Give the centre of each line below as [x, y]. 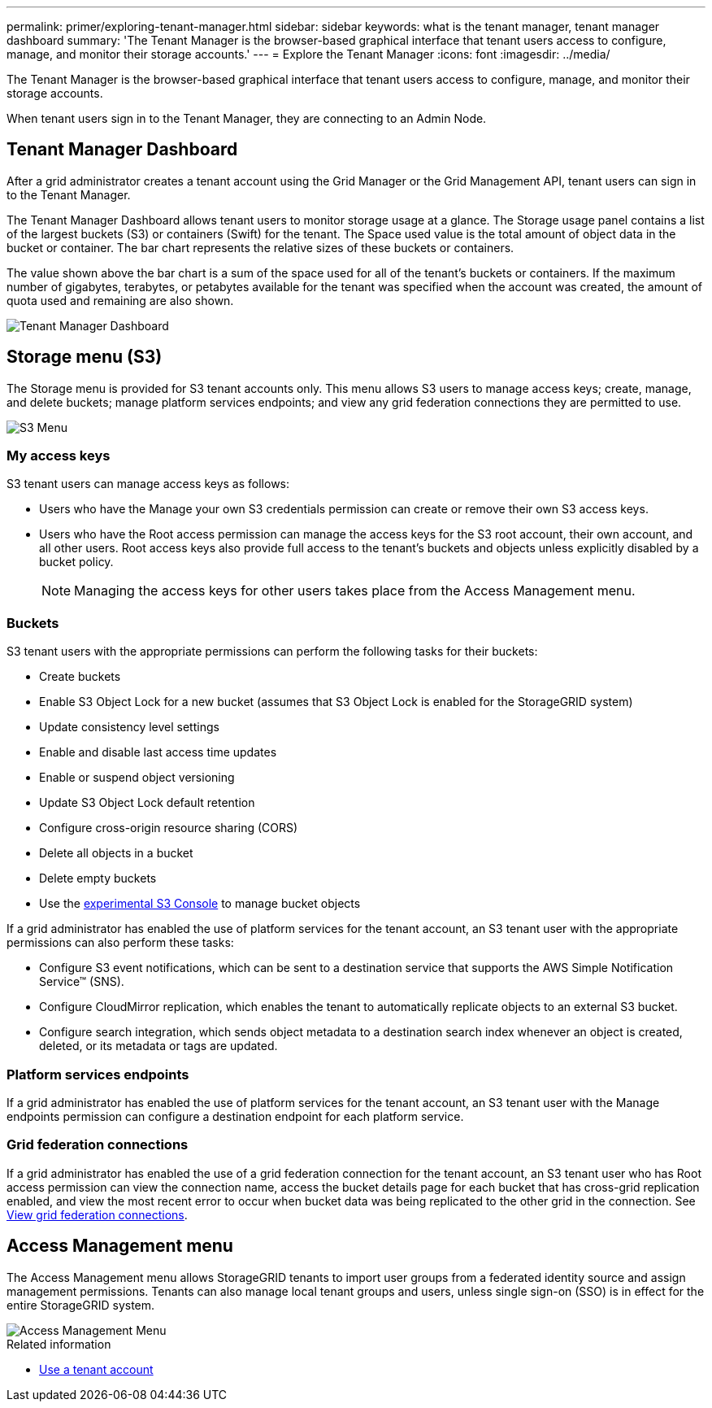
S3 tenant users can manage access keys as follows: [148, 484]
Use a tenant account [96, 1369]
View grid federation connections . [97, 1214]
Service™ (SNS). [82, 982]
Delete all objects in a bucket [116, 853]
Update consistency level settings [129, 727]
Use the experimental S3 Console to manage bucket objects [200, 904]
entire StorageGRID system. [81, 1305]
